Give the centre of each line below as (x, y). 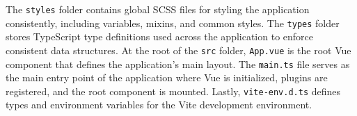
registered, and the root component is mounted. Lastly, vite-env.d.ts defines (173, 91)
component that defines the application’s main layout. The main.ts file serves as (178, 64)
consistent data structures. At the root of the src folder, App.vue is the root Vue (178, 50)
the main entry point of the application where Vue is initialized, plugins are (167, 77)
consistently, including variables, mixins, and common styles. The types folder (173, 23)
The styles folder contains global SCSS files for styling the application (158, 9)
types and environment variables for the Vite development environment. (159, 105)
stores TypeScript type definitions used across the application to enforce (160, 36)
